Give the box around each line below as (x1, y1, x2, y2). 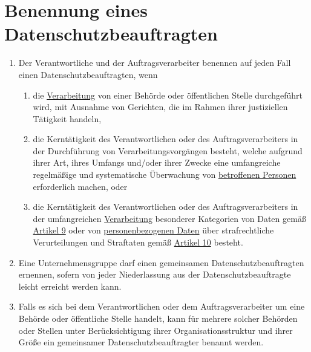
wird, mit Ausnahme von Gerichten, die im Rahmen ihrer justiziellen (33, 100, 288, 113)
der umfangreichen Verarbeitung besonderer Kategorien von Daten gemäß (33, 212, 306, 224)
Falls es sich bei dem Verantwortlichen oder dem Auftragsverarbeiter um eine (18, 300, 305, 313)
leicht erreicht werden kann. (18, 279, 122, 292)
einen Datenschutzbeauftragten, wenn (18, 68, 158, 80)
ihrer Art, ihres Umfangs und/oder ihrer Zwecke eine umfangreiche (33, 156, 281, 169)
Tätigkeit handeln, (33, 112, 102, 125)
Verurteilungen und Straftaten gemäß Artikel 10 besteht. (33, 236, 243, 249)
